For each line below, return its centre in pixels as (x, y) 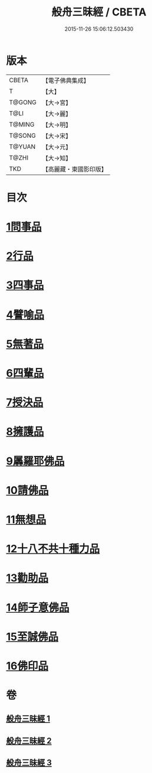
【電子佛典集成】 (66, 80)
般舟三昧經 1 (28, 719)
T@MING (22, 124)
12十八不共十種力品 (53, 549)
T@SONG (23, 135)
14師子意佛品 (38, 607)
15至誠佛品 (32, 637)
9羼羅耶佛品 (35, 461)
